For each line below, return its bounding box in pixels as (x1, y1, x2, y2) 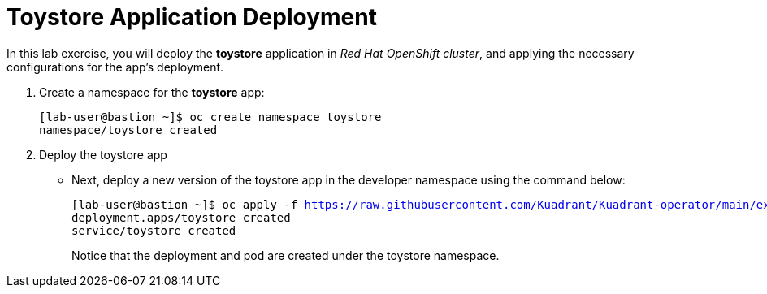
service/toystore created (71, 223, 236, 237)
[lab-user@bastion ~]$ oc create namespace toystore (39, 110, 382, 123)
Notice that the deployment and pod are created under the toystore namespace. (71, 248, 500, 262)
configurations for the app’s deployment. (6, 59, 224, 74)
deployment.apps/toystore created (71, 210, 291, 224)
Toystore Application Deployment (6, 3, 377, 31)
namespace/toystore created (39, 123, 218, 136)
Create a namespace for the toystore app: (39, 84, 265, 99)
